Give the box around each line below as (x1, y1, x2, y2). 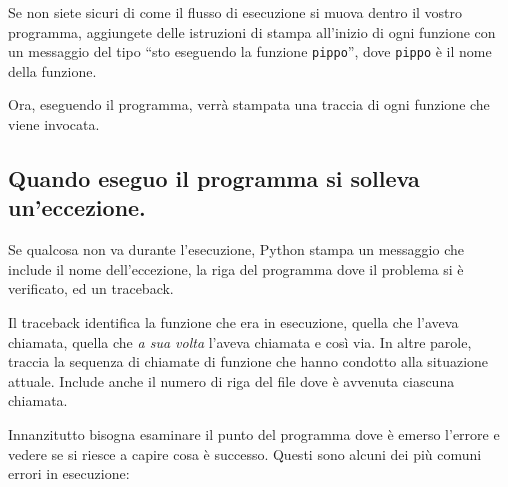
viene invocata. (8, 114, 100, 135)
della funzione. (8, 60, 97, 81)
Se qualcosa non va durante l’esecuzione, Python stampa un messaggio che (8, 239, 464, 260)
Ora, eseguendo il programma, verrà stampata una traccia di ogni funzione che (8, 94, 490, 115)
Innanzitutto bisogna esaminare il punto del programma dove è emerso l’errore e (8, 423, 500, 444)
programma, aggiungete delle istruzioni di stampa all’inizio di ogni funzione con (8, 21, 496, 42)
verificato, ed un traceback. (8, 278, 174, 299)
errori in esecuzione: (8, 463, 130, 484)
